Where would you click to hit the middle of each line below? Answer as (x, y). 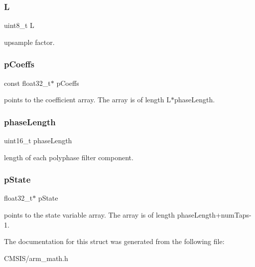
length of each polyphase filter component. (69, 157)
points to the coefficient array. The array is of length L (87, 100)
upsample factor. (29, 42)
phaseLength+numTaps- (214, 215)
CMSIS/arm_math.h (36, 258)
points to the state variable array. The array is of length (90, 215)
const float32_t (27, 83)
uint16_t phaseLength (38, 140)
